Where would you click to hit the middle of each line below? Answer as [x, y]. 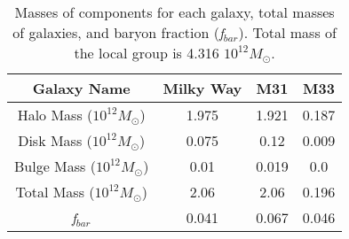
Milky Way [202, 88]
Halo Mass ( [55, 115]
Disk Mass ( [55, 140]
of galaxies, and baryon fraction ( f [118, 32]
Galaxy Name [81, 88]
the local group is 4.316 [147, 53]
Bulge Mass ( [55, 166]
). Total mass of [287, 32]
